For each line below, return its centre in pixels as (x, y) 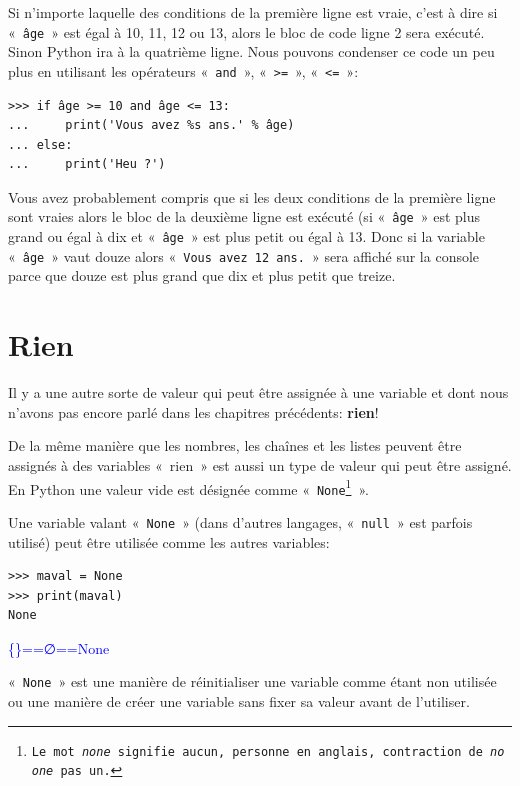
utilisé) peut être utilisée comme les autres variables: (169, 541)
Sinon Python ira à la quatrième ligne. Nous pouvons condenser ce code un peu (251, 51)
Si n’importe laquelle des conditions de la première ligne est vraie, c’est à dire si (253, 12)
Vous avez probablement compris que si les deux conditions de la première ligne (252, 196)
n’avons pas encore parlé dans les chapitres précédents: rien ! (193, 411)
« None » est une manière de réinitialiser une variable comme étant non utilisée (252, 681)
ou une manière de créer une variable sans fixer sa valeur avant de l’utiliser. (239, 701)
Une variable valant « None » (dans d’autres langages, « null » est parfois (240, 521)
